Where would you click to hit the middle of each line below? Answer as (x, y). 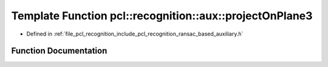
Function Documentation (59, 51)
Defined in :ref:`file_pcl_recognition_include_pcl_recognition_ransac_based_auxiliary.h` (135, 34)
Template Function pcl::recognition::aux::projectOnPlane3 (162, 16)
